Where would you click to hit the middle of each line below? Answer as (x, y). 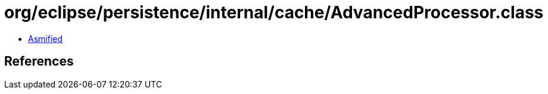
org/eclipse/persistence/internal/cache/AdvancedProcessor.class (274, 12)
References (39, 61)
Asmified (46, 38)
